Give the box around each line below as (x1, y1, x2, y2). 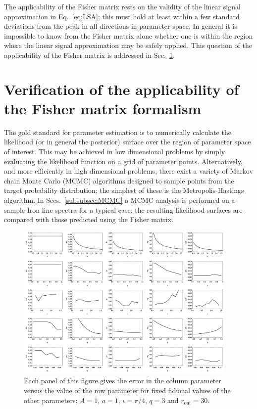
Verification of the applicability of (4, 79, 239, 99)
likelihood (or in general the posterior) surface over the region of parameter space (4, 136, 251, 147)
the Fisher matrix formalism (4, 98, 202, 118)
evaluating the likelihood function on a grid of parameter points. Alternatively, (4, 156, 243, 166)
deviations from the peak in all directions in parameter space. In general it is (4, 21, 237, 31)
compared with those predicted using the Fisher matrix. (4, 214, 174, 225)
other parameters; (24, 395, 78, 405)
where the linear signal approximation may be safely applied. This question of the (4, 40, 252, 50)
